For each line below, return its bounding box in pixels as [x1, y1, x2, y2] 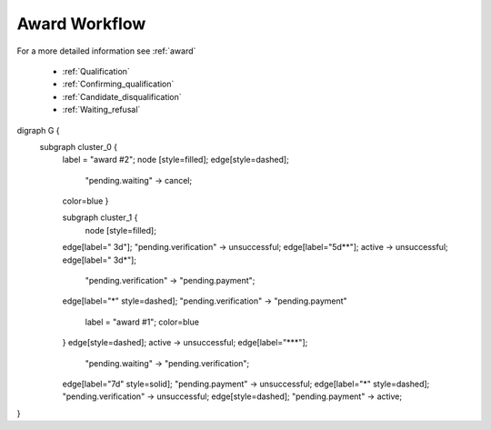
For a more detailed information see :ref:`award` [16, 45, 196, 56]
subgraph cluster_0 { [39, 141, 118, 152]
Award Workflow [16, 14, 146, 34]
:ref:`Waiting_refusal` [62, 105, 141, 115]
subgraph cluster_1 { [62, 212, 138, 223]
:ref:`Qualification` [62, 65, 131, 76]
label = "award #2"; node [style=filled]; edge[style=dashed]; [62, 155, 290, 165]
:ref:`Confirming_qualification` [62, 78, 175, 90]
